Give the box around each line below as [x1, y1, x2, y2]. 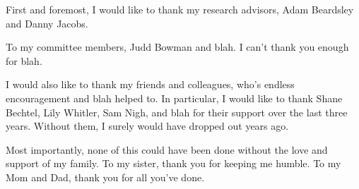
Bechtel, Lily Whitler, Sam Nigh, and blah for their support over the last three [6, 104, 348, 119]
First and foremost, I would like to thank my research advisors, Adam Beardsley [6, 2, 354, 16]
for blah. [6, 53, 42, 68]
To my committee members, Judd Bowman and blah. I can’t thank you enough [6, 39, 349, 54]
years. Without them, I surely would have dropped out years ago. [6, 118, 289, 133]
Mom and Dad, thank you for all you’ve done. [6, 169, 205, 184]
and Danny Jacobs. [6, 16, 88, 30]
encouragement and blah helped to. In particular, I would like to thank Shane [6, 90, 343, 105]
